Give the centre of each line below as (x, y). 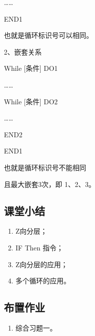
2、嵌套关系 (23, 51)
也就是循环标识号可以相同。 (48, 35)
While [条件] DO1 (31, 68)
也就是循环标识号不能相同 (45, 167)
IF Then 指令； (39, 247)
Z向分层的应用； (42, 264)
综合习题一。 (36, 327)
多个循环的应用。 (43, 281)
